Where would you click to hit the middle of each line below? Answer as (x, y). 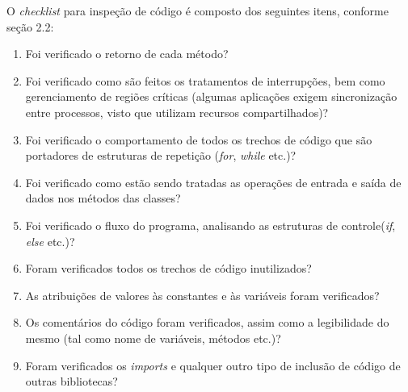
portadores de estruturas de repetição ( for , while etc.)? (161, 155)
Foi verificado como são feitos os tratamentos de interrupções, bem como (205, 80)
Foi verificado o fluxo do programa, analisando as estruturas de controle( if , (210, 225)
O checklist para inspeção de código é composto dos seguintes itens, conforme (198, 10)
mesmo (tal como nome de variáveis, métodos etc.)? (153, 338)
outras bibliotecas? (72, 381)
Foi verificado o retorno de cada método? (127, 54)
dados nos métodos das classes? (103, 198)
